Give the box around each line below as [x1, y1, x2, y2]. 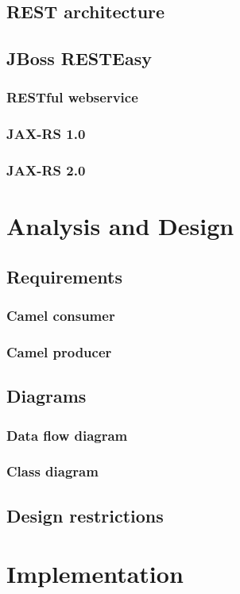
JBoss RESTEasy [6, 46, 152, 71]
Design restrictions [6, 503, 164, 527]
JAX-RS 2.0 [6, 160, 86, 180]
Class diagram [6, 461, 99, 481]
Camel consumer [6, 306, 115, 326]
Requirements [6, 264, 122, 288]
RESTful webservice [6, 87, 138, 107]
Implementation [6, 557, 184, 590]
